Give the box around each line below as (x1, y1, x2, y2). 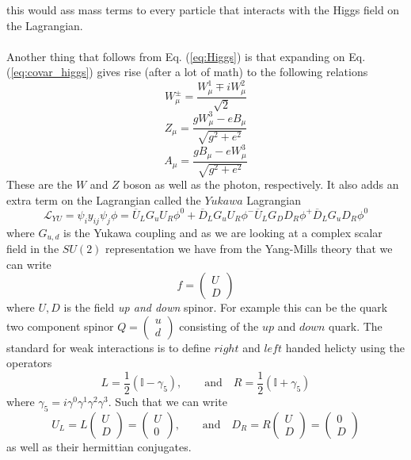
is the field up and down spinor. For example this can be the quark (63, 299, 388, 316)
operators (6, 355, 52, 371)
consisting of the (179, 317, 259, 334)
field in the (6, 240, 59, 257)
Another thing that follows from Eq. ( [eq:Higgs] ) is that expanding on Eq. (6, 48, 366, 64)
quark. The (329, 317, 382, 334)
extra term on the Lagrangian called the (6, 191, 201, 208)
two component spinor (6, 317, 114, 334)
